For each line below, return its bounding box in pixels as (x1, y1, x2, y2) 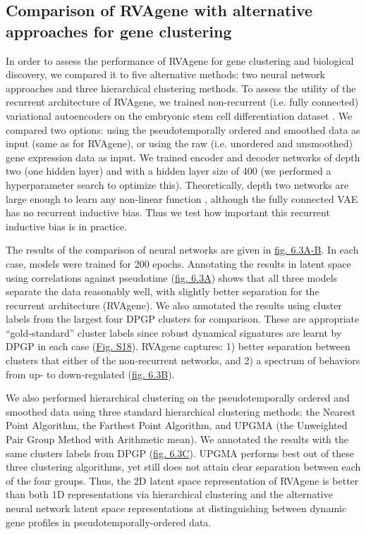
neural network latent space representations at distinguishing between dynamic (6, 501, 347, 515)
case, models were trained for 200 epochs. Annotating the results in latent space (6, 256, 351, 271)
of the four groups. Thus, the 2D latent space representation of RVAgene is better (6, 473, 359, 488)
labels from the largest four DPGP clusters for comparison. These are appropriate (6, 311, 360, 326)
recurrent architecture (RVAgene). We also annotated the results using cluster (6, 297, 342, 312)
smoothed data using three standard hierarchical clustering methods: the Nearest (6, 404, 356, 418)
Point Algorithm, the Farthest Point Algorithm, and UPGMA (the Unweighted (6, 418, 348, 433)
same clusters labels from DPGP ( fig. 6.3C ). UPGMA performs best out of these (6, 445, 355, 460)
